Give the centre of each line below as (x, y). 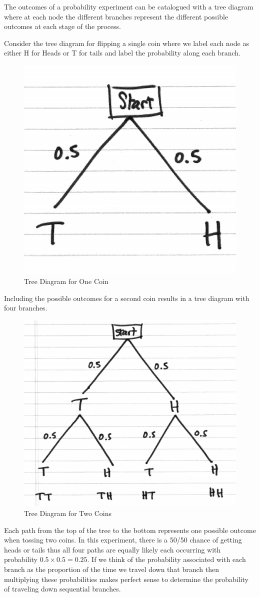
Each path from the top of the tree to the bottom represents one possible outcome (130, 530)
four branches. (26, 308)
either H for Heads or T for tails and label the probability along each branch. (122, 53)
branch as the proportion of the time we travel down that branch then (112, 569)
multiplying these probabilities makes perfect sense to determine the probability (126, 579)
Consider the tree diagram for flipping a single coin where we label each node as (127, 43)
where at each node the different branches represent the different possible (116, 16)
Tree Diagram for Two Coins (68, 513)
